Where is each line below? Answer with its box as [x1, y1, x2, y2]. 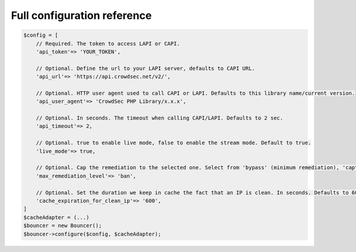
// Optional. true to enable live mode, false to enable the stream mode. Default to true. [36, 140, 311, 146]
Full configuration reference [11, 9, 152, 22]
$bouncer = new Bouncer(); [23, 222, 102, 229]
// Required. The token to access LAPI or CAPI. [36, 40, 180, 47]
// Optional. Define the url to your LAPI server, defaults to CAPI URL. [36, 65, 255, 72]
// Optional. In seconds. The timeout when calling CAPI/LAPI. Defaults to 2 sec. [36, 115, 284, 121]
